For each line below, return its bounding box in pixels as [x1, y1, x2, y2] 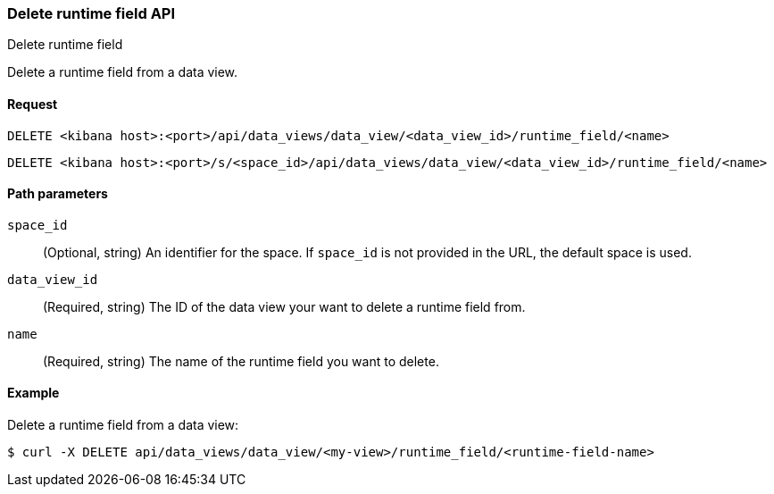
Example [7, 385, 60, 401]
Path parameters [7, 186, 108, 202]
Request [7, 96, 58, 112]
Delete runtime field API [7, 4, 176, 22]
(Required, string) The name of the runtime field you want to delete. [43, 353, 439, 369]
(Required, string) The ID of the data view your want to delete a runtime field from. [43, 298, 526, 314]
